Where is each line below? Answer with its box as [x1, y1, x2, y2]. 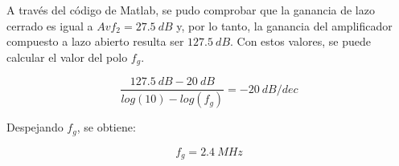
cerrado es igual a [6, 17, 93, 34]
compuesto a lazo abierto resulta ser [6, 33, 184, 50]
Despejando [6, 119, 64, 136]
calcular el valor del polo [6, 48, 128, 65]
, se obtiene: [76, 119, 136, 136]
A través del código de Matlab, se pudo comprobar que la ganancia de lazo [6, 2, 375, 18]
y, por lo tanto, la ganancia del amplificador [176, 17, 393, 34]
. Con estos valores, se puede [230, 33, 371, 50]
